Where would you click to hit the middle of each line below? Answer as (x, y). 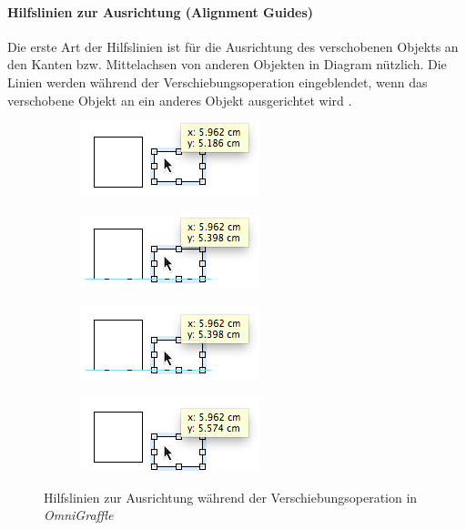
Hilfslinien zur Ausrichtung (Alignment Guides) (161, 11)
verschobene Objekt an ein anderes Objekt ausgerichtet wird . (180, 100)
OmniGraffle (79, 515)
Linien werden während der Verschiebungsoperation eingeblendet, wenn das (218, 82)
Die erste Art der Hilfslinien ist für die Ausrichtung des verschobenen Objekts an (233, 46)
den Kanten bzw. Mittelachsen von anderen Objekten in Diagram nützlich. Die (227, 64)
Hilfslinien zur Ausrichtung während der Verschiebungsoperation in (231, 497)
